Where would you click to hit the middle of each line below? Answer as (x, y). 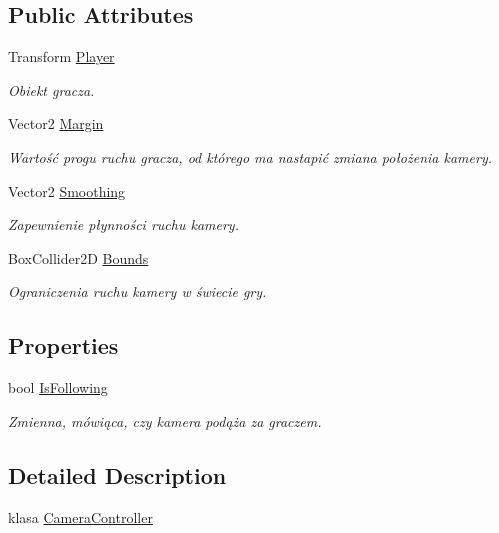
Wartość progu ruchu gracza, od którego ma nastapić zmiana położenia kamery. (250, 156)
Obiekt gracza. (51, 89)
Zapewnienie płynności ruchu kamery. (123, 224)
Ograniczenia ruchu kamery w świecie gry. (137, 291)
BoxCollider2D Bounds (78, 257)
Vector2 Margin (56, 123)
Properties (63, 345)
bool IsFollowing (58, 387)
